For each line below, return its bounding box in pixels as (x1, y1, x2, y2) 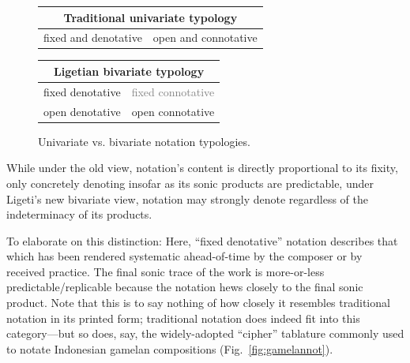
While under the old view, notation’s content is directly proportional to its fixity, (6, 159, 398, 176)
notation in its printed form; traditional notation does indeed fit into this (6, 309, 360, 326)
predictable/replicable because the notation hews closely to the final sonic (6, 279, 363, 295)
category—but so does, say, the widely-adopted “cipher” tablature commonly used (6, 325, 404, 342)
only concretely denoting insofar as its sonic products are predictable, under (6, 174, 374, 191)
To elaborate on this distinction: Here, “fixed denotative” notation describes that (6, 232, 398, 249)
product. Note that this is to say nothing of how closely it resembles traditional (6, 294, 390, 311)
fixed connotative (131, 83, 215, 99)
